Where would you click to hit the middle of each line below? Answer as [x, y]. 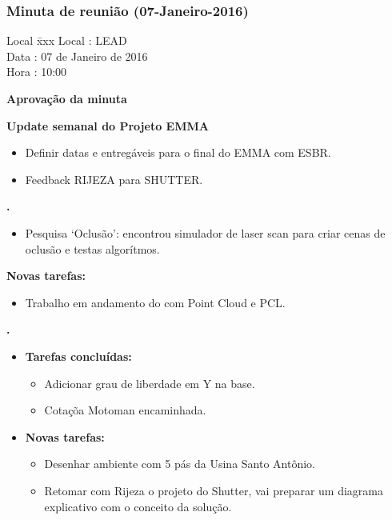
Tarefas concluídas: [78, 356]
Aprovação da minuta [67, 98]
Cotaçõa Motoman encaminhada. [125, 410]
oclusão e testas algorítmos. [92, 248]
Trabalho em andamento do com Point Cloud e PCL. [155, 302]
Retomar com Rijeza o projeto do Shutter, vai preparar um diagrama [214, 490]
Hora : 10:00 [37, 72]
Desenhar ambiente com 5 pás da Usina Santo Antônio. [180, 464]
